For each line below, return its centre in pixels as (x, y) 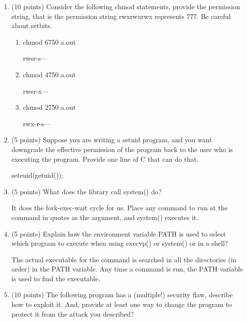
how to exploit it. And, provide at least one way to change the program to (122, 304)
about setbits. (32, 25)
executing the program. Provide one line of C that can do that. (105, 159)
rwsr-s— (35, 58)
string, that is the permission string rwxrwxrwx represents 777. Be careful (121, 16)
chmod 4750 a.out (49, 74)
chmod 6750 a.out (49, 42)
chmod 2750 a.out (49, 107)
